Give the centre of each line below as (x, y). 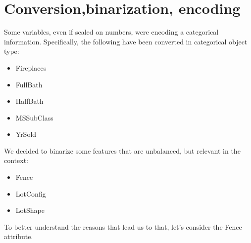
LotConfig (31, 193)
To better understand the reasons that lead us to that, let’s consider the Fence (123, 226)
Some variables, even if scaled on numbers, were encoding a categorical (111, 32)
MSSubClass (34, 117)
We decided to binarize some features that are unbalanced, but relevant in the (122, 150)
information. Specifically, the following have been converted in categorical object (126, 41)
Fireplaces (31, 67)
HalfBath (29, 101)
